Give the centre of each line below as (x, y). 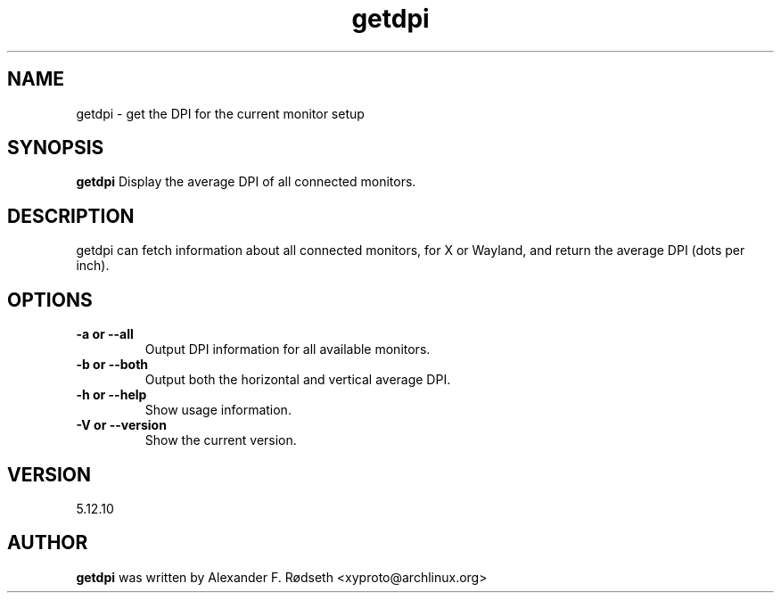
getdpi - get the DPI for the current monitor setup (220, 113)
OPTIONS (50, 300)
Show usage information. (218, 410)
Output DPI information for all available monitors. (288, 349)
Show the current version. (221, 440)
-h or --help (111, 395)
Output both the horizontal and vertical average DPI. (298, 380)
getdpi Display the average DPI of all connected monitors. (246, 182)
